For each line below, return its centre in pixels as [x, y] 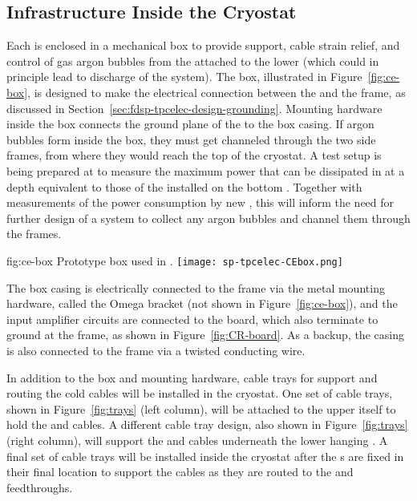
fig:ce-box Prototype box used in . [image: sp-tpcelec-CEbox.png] [175, 260]
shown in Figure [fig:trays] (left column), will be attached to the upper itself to [201, 408]
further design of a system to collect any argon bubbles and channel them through [208, 218]
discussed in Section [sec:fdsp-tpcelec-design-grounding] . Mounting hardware [194, 108]
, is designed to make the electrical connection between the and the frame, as [217, 92]
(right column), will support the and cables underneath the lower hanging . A [197, 440]
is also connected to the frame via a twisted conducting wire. [156, 350]
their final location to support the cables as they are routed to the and [180, 472]
